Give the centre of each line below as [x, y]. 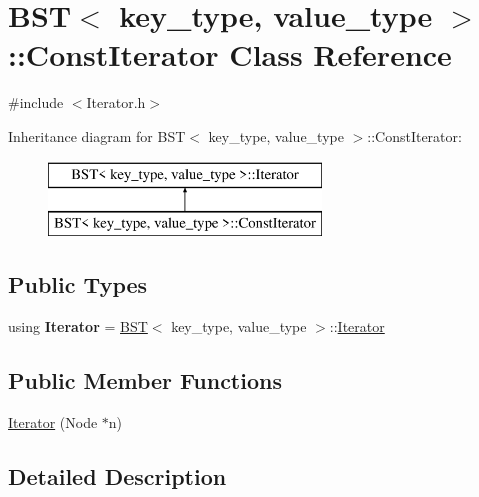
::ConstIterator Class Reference [230, 54]
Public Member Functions [145, 379]
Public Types [78, 284]
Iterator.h [116, 102]
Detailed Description [117, 475]
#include [36, 102]
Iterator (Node [53, 421]
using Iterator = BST [78, 325]
